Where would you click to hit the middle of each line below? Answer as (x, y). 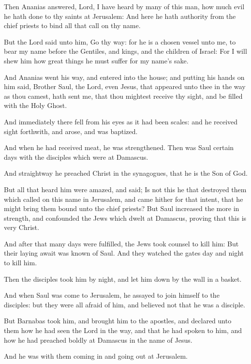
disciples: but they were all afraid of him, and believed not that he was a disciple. (125, 304)
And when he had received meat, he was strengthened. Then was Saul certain (119, 147)
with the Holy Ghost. (36, 105)
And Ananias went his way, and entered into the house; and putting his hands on (124, 77)
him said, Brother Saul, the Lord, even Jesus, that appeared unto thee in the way (125, 86)
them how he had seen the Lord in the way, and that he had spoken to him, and (123, 330)
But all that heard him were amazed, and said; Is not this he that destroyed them (125, 189)
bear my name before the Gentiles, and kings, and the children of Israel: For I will (125, 51)
